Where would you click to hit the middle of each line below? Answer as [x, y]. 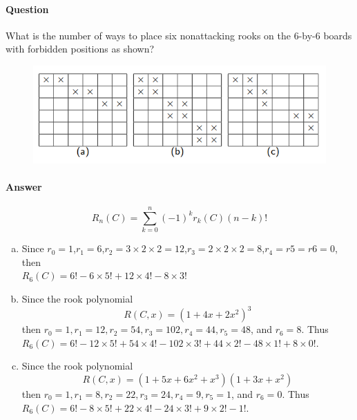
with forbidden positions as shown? [80, 49]
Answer [24, 186]
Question [27, 9]
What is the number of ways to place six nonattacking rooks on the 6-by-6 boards [179, 35]
